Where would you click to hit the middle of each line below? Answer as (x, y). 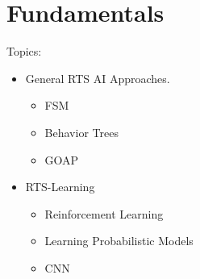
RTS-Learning (60, 187)
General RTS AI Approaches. (98, 78)
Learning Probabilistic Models (119, 241)
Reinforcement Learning (104, 213)
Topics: (24, 51)
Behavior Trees (81, 132)
